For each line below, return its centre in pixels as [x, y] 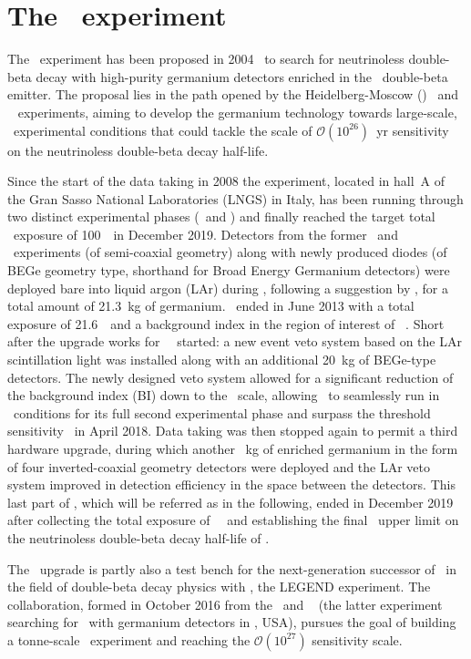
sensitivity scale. [357, 639]
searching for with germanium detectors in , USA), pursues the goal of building [232, 622]
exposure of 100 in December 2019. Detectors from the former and [205, 234]
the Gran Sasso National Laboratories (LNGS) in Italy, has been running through [235, 198]
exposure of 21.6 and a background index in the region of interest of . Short [226, 323]
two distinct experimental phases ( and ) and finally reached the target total [221, 216]
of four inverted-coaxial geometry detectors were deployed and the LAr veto [219, 466]
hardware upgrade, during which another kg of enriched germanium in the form [233, 448]
